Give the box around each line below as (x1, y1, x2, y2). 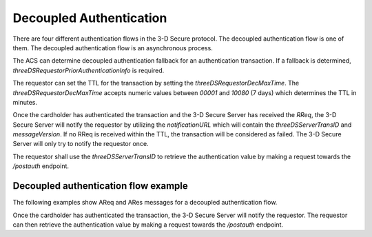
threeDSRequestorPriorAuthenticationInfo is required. (12, 66, 165, 74)
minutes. (12, 98, 38, 106)
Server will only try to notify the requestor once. (12, 140, 149, 148)
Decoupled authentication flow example (12, 180, 189, 192)
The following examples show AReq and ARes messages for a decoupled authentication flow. (12, 198, 278, 207)
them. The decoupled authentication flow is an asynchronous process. (12, 43, 213, 52)
